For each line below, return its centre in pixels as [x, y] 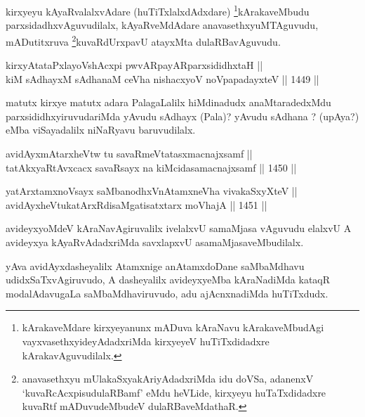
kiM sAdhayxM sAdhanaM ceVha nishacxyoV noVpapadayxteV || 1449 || [162, 78]
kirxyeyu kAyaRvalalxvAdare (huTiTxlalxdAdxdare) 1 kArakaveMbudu [158, 10]
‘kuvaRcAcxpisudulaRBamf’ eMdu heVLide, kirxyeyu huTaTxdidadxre [174, 392]
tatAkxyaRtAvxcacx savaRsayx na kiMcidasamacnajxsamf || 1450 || [151, 167]
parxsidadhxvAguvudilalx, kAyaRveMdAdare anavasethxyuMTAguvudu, [162, 25]
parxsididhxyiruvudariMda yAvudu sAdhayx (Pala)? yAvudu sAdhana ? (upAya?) [182, 116]
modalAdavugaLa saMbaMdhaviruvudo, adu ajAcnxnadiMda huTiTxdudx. [167, 293]
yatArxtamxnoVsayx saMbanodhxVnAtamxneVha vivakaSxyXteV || [152, 191]
